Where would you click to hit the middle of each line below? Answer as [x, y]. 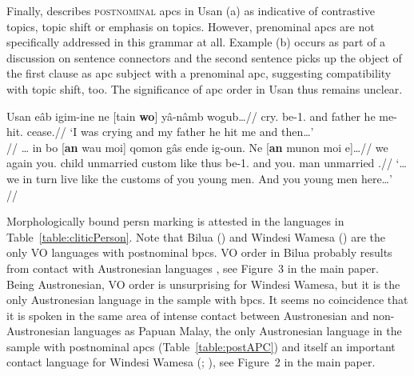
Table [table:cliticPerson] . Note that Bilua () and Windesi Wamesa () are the [196, 236]
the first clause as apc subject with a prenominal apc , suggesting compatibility [199, 73]
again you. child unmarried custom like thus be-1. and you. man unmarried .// [199, 163]
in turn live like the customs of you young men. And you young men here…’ [207, 178]
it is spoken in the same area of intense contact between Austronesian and [188, 315]
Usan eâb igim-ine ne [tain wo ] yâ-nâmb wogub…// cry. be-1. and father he [191, 116]
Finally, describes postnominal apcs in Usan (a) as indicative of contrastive [191, 10]
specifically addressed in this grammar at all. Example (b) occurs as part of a [196, 42]
